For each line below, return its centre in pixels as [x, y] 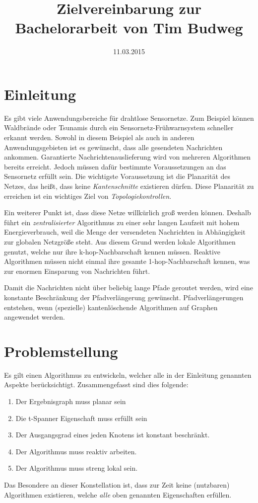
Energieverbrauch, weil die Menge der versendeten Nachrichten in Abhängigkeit [125, 232]
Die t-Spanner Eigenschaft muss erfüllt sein [81, 418]
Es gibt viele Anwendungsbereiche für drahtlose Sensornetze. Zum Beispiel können [129, 118]
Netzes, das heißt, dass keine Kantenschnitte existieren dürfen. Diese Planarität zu [129, 186]
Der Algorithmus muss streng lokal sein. [77, 468]
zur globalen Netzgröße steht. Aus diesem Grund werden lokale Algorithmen [120, 241]
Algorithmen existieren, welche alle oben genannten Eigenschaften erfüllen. [118, 494]
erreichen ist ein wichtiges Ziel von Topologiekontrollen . [88, 196]
